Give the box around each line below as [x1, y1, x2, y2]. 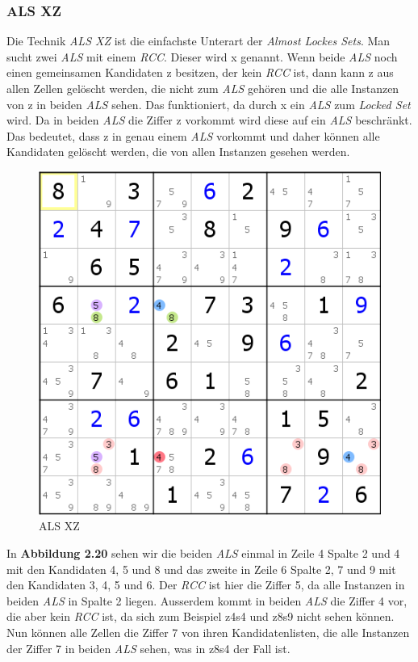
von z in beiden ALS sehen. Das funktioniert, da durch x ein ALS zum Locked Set [6, 95, 411, 112]
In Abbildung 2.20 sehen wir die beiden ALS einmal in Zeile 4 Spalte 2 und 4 [6, 545, 400, 562]
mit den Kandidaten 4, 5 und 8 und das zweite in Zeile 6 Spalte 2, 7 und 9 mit [6, 560, 396, 577]
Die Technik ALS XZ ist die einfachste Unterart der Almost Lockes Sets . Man [6, 32, 391, 49]
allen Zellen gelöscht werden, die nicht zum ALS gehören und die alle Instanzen [6, 80, 399, 96]
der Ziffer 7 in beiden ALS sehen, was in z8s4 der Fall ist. [6, 639, 291, 656]
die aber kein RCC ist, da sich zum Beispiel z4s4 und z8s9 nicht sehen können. [6, 608, 395, 625]
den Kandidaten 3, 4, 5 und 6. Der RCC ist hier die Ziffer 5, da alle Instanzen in [6, 576, 405, 593]
